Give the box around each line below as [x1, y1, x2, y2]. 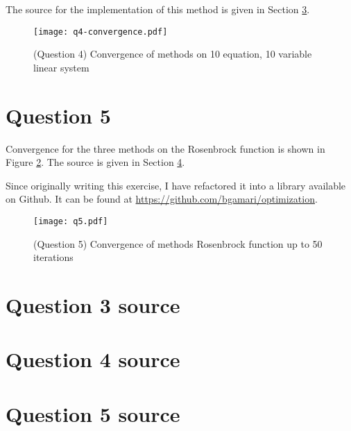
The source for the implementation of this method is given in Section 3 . [6, 2, 310, 16]
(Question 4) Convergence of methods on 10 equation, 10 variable [33, 47, 312, 61]
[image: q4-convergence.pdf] [33, 26, 168, 37]
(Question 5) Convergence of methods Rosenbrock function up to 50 [33, 236, 323, 251]
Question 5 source [6, 399, 180, 428]
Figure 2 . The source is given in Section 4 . [6, 155, 185, 169]
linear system [33, 60, 89, 74]
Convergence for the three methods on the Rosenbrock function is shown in [6, 141, 325, 155]
